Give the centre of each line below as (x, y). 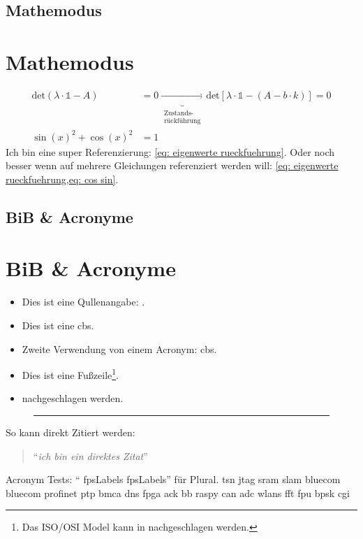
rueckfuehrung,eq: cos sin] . (62, 179)
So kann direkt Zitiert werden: (71, 432)
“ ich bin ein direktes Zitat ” (90, 455)
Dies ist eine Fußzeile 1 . (71, 374)
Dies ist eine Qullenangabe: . (83, 302)
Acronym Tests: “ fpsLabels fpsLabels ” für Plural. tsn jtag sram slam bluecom (173, 479)
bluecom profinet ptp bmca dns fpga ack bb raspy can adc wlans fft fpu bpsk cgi (178, 493)
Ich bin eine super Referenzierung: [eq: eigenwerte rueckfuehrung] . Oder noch (170, 151)
